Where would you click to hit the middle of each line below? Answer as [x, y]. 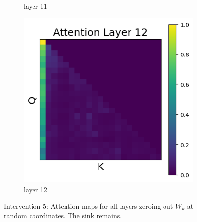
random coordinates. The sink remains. [63, 215]
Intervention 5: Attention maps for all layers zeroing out [89, 206]
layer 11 [35, 6]
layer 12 [35, 189]
